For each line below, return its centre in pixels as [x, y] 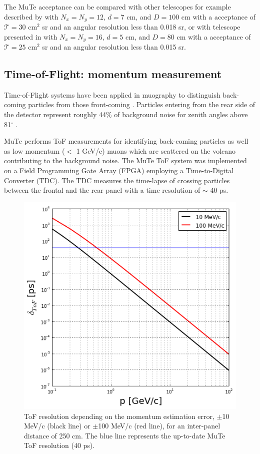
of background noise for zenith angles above [181, 114]
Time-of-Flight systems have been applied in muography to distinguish [112, 94]
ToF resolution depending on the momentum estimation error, [119, 416]
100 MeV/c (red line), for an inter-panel [159, 426]
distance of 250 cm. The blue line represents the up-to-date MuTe [125, 435]
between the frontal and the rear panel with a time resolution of [102, 190]
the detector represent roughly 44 [55, 114]
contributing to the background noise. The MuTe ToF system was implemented [125, 160]
